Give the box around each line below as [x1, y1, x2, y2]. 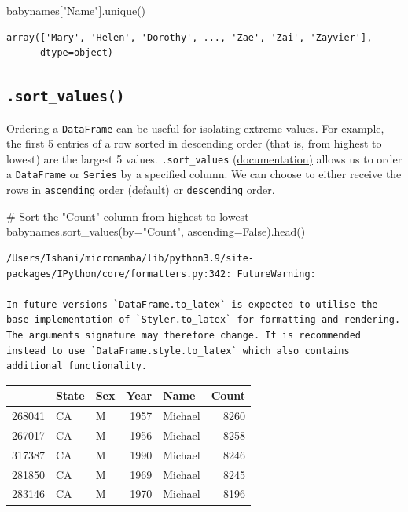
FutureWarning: [237, 268, 316, 280]
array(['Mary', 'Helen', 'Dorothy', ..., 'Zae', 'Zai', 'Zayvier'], [6, 31, 373, 43]
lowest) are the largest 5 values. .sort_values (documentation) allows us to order [6, 150, 402, 166]
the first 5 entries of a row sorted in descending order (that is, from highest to [6, 135, 382, 152]
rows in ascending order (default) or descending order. [6, 181, 275, 198]
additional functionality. [6, 360, 147, 372]
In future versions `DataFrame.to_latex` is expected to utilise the [6, 298, 378, 310]
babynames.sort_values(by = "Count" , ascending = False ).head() [6, 223, 306, 240]
